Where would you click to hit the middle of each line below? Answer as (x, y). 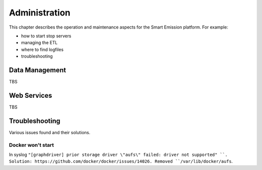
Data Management (38, 70)
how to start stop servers (46, 36)
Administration (40, 13)
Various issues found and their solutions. (50, 132)
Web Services (31, 95)
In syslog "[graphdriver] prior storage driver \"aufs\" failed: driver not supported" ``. (118, 155)
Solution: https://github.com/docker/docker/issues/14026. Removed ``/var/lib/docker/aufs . (121, 161)
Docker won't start (32, 145)
